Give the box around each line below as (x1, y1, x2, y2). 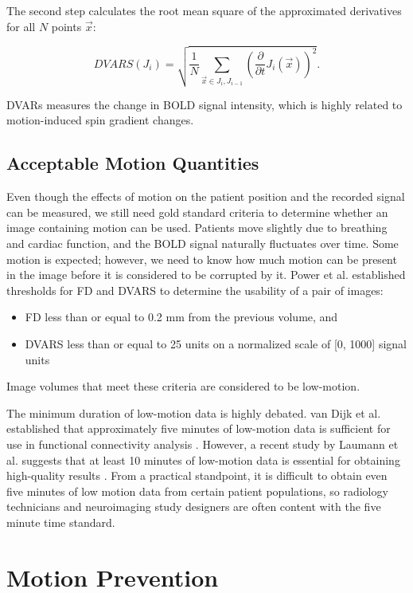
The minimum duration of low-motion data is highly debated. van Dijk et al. (6, 404, 381, 421)
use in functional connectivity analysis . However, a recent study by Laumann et (6, 436, 399, 452)
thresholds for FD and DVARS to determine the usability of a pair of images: (6, 281, 384, 298)
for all (6, 18, 36, 34)
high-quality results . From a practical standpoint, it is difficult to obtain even (6, 467, 388, 484)
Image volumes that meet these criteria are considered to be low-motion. (6, 378, 360, 395)
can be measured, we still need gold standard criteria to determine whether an (6, 203, 388, 220)
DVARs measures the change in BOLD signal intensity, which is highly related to (6, 96, 403, 112)
